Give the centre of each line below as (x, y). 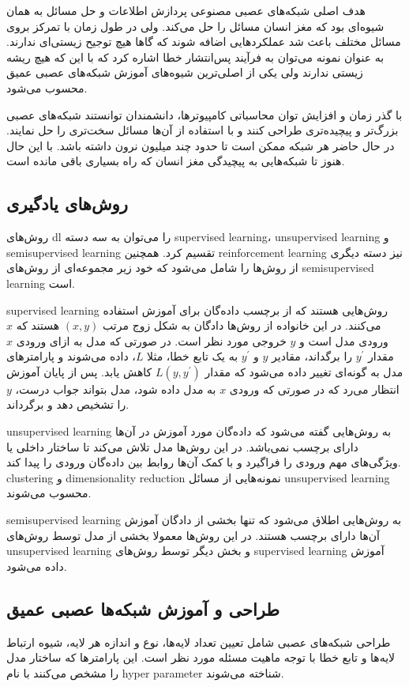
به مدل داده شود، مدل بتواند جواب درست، (116, 389)
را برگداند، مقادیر (312, 356)
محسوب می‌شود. (47, 87)
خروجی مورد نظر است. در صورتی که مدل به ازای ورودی (151, 340)
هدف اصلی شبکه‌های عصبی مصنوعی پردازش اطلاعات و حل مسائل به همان (186, 10)
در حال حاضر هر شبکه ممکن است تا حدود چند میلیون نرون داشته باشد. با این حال (201, 145)
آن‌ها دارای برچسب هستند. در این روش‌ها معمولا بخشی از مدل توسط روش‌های (193, 535)
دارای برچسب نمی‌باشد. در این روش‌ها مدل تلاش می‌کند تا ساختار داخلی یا (182, 446)
